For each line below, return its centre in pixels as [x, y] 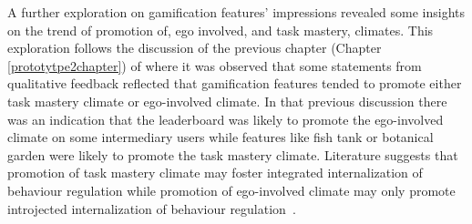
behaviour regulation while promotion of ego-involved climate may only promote [231, 190]
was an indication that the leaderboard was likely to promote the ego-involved [226, 119]
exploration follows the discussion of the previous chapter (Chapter [195, 48]
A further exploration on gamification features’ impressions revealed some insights [236, 12]
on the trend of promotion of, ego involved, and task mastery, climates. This [221, 30]
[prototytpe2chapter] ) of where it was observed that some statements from [215, 65]
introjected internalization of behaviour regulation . [152, 208]
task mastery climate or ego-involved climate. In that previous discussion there [227, 101]
